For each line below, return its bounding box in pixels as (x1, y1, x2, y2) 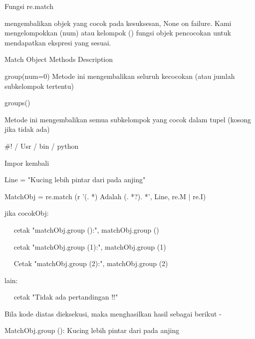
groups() (4, 97, 30, 108)
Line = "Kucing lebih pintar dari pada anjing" (4, 174, 146, 185)
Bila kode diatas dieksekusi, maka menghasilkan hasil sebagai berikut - (4, 308, 222, 319)
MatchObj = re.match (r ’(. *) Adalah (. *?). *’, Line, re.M (4, 191, 186, 201)
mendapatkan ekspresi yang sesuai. (4, 37, 111, 47)
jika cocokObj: (4, 208, 49, 218)
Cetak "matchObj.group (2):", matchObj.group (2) (13, 258, 168, 269)
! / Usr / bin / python (10, 140, 79, 151)
